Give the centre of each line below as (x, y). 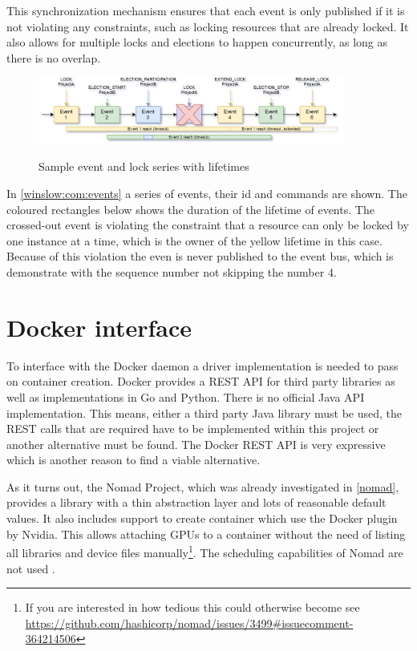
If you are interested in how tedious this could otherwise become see (192, 607)
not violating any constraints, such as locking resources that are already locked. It (208, 26)
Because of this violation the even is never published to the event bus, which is (200, 256)
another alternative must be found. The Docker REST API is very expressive (196, 444)
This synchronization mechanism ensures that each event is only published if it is (206, 10)
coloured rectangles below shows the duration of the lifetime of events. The (190, 209)
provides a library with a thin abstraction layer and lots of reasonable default (196, 502)
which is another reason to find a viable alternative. (134, 460)
